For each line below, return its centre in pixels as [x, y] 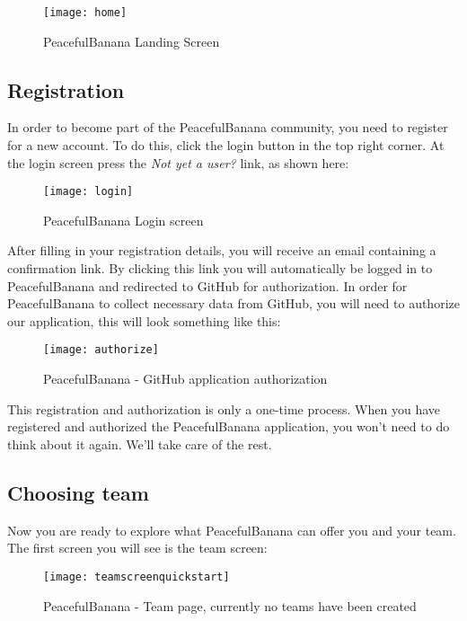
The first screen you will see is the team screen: [137, 548]
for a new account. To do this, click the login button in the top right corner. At [226, 145]
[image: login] [88, 192]
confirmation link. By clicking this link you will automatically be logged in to [220, 268]
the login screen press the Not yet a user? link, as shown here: [178, 162]
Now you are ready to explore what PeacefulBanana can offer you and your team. [232, 530]
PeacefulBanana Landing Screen [132, 41]
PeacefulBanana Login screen [123, 220]
